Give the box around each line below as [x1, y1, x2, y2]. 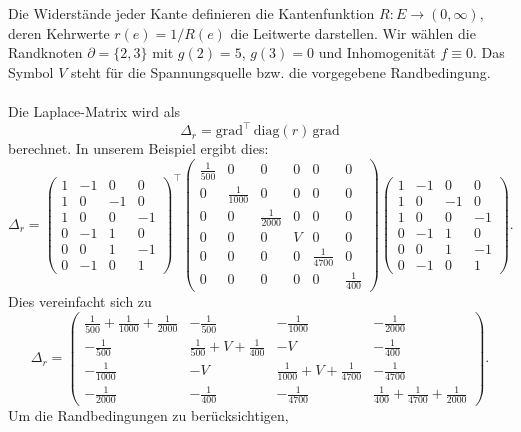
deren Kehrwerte [8, 22, 110, 43]
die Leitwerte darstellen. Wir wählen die [230, 22, 476, 43]
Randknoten [8, 42, 83, 63]
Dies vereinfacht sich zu [8, 291, 152, 312]
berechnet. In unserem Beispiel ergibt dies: [8, 138, 269, 159]
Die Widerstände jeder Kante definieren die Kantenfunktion [8, 3, 375, 23]
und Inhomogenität [318, 42, 436, 63]
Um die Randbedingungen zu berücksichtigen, [8, 405, 289, 426]
